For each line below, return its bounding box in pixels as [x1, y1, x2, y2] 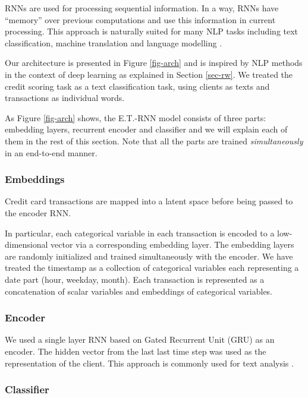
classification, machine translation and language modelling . [5, 36, 222, 49]
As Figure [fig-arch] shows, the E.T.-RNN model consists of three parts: [5, 111, 266, 124]
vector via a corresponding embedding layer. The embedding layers [51, 238, 294, 251]
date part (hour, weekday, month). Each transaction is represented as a [5, 273, 265, 285]
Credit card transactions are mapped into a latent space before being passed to [5, 195, 293, 207]
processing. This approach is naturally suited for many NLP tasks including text [5, 25, 298, 37]
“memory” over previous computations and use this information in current [5, 13, 276, 26]
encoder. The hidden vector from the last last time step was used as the [5, 345, 266, 357]
